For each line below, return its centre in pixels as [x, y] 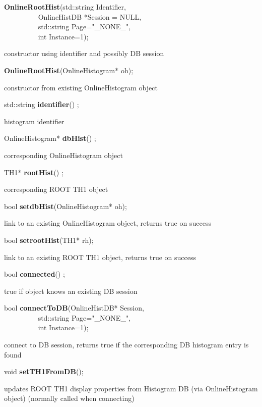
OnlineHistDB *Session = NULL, [90, 16]
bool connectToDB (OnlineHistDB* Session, [74, 308]
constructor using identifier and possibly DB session [84, 53]
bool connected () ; [35, 274]
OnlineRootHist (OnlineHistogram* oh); [69, 70]
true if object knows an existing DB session [71, 291]
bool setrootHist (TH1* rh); [49, 240]
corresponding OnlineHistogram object [63, 155]
